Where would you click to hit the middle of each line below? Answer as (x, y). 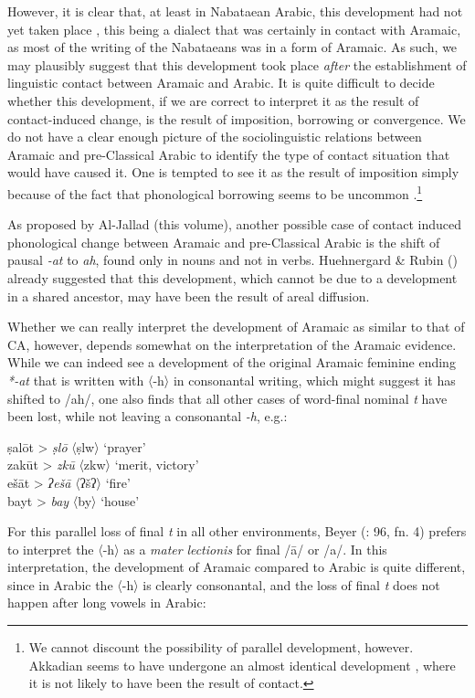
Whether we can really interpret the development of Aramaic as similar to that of (236, 327)
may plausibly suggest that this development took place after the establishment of (237, 64)
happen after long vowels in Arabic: (107, 603)
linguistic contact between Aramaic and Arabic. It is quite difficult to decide (221, 83)
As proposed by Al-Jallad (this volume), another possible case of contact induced (234, 224)
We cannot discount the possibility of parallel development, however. (221, 647)
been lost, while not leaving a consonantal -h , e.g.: (148, 416)
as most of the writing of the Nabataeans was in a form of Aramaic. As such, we (232, 47)
